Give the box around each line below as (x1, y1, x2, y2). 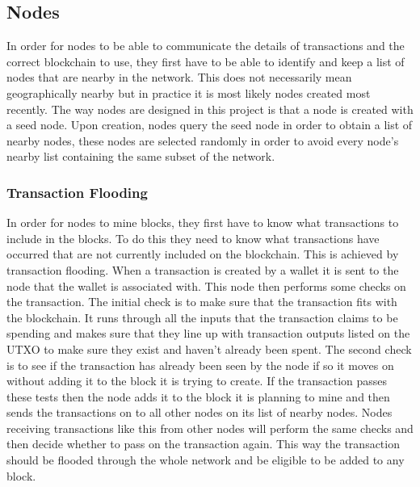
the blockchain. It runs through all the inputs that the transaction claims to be (6, 309, 398, 325)
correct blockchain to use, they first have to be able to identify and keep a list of (6, 52, 405, 69)
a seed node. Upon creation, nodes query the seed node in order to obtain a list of (6, 116, 413, 133)
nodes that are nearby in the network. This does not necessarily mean (6, 69, 352, 86)
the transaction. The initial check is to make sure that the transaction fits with (6, 293, 397, 310)
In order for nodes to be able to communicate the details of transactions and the (6, 37, 405, 54)
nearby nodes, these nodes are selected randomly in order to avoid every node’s (6, 132, 399, 149)
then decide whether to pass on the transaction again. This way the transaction (6, 435, 400, 452)
